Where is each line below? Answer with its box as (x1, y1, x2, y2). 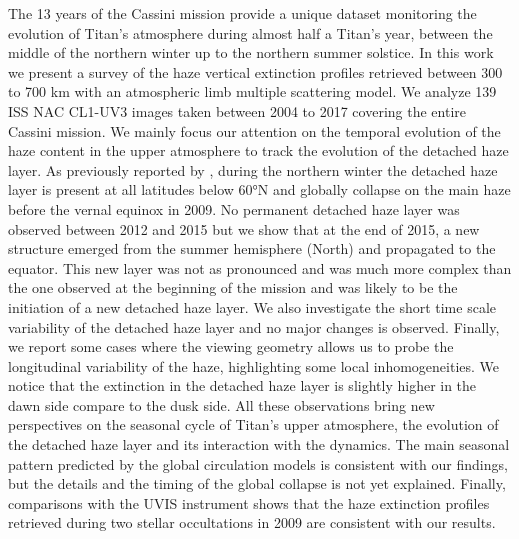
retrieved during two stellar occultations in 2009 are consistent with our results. (8, 512, 496, 533)
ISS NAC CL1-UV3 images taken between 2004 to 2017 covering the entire (8, 100, 466, 121)
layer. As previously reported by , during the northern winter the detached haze (8, 159, 498, 180)
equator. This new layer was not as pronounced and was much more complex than (8, 257, 512, 278)
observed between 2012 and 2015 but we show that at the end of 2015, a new (8, 218, 480, 239)
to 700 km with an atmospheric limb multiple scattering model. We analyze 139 (8, 81, 497, 102)
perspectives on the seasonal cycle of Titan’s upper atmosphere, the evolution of (8, 414, 499, 435)
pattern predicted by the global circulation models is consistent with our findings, (8, 453, 508, 474)
